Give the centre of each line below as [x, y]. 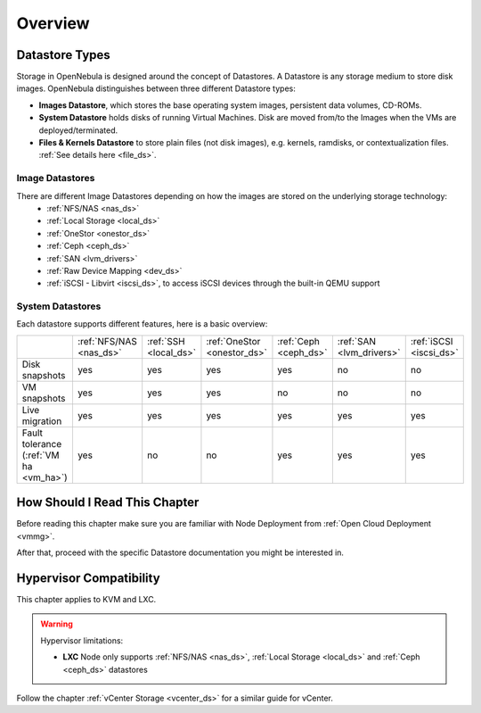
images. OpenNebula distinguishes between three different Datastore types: [156, 88]
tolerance [42, 444]
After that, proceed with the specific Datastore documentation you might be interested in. [180, 552]
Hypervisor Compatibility [88, 578]
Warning [57, 624]
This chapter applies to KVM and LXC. [86, 600]
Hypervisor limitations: [82, 640]
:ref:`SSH [167, 341]
